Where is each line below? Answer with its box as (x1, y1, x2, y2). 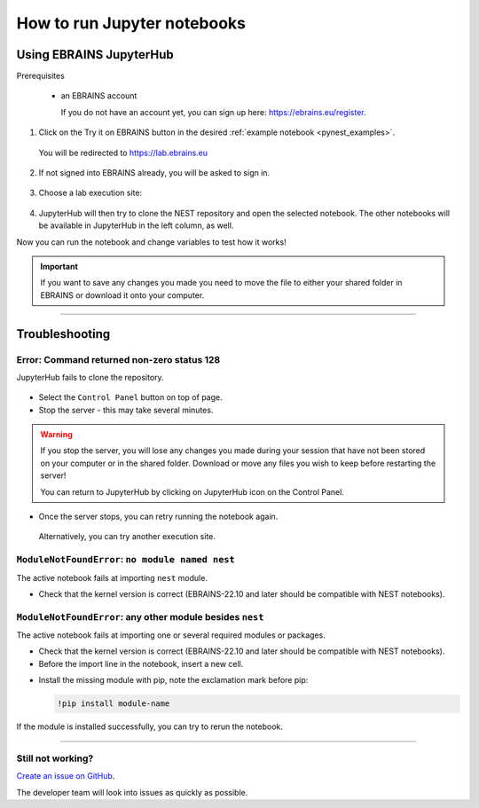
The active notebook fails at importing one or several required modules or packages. (16, 630, 326, 640)
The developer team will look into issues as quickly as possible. (16, 787, 248, 797)
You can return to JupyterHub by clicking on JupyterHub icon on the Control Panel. (40, 486, 345, 497)
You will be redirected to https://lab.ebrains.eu (38, 147, 208, 158)
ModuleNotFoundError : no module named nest (16, 553, 235, 566)
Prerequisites (16, 71, 66, 82)
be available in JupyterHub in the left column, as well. (38, 220, 234, 231)
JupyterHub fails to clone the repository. (16, 372, 164, 382)
